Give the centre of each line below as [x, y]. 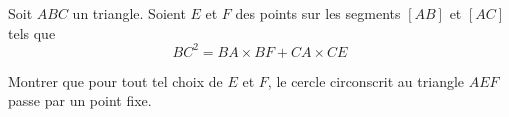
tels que [32, 32]
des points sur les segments [318, 13]
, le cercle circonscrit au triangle [366, 80]
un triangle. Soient [129, 13]
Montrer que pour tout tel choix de [115, 80]
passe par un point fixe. [80, 100]
